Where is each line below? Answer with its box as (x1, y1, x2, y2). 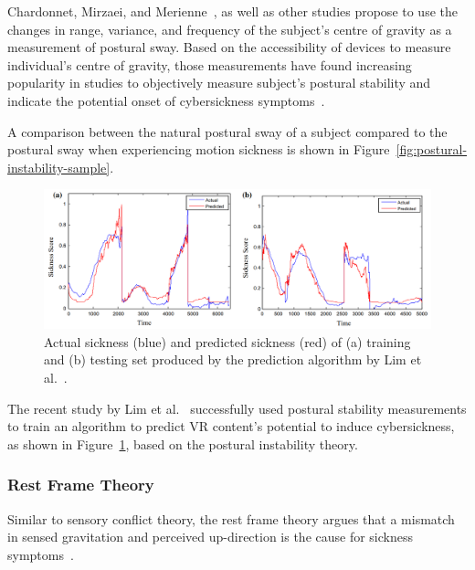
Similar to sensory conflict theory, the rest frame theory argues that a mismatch (7, 509, 455, 528)
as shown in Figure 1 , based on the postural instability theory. (7, 434, 358, 453)
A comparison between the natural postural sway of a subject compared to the (7, 121, 448, 141)
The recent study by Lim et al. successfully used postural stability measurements (7, 398, 467, 417)
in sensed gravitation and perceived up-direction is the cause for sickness (7, 527, 414, 546)
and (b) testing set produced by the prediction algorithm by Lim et (44, 350, 422, 369)
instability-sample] (7, 157, 111, 176)
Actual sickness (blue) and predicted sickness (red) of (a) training (44, 332, 411, 351)
